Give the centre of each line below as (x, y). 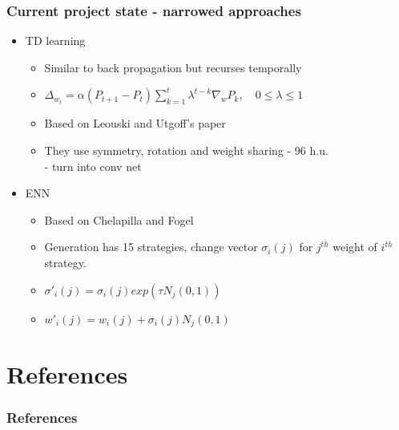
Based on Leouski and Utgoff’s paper (135, 123)
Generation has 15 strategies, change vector (151, 247)
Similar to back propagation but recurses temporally (173, 67)
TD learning (55, 41)
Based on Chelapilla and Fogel (119, 219)
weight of (355, 247)
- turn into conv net (93, 166)
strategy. (65, 262)
